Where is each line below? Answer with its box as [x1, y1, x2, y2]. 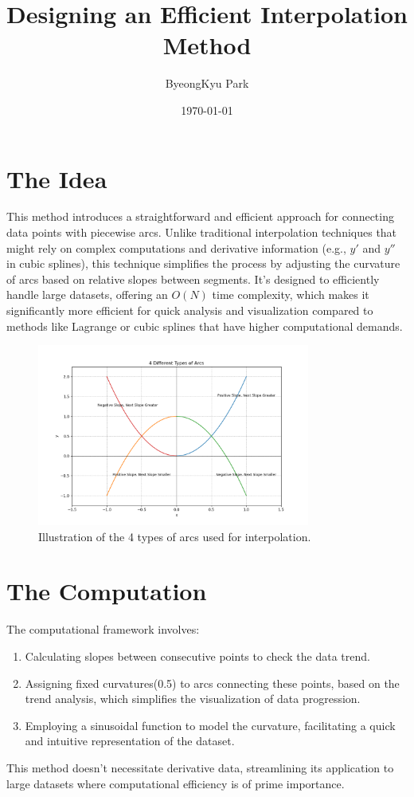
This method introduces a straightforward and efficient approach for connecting [6, 208, 394, 225]
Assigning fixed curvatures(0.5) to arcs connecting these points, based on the [25, 674, 400, 691]
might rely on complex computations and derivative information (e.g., [6, 239, 346, 256]
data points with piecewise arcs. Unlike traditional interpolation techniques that [6, 224, 397, 241]
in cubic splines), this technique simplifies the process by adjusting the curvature [6, 255, 400, 272]
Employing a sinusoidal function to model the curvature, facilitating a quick [25, 717, 396, 733]
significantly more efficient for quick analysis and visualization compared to [6, 302, 373, 318]
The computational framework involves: [6, 621, 200, 638]
